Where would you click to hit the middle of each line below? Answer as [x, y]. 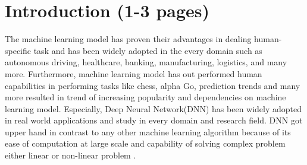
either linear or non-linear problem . [71, 155]
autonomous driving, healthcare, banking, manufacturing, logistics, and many [146, 62]
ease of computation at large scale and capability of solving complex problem [145, 143]
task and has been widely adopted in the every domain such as [148, 50]
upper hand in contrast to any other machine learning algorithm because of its [148, 131]
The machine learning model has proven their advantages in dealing [128, 39]
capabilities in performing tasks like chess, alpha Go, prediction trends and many [153, 85]
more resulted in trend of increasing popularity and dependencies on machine [145, 97]
